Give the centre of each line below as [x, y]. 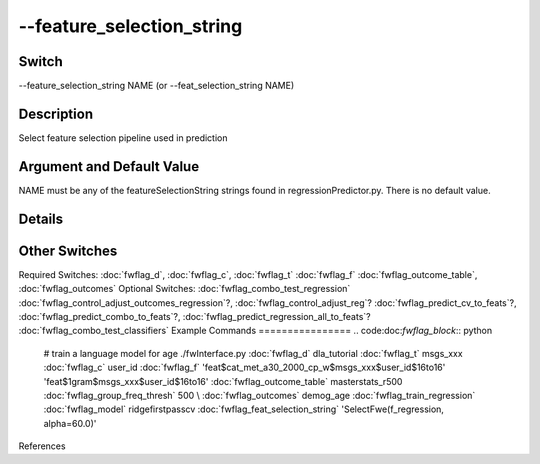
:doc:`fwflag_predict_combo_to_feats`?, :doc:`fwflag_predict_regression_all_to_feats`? [194, 316]
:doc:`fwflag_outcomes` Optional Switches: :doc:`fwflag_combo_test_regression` [184, 289]
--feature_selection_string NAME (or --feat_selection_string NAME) [156, 86]
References [42, 446]
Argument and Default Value [109, 166]
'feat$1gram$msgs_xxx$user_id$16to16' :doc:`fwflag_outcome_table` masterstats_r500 [223, 381]
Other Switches [68, 250]
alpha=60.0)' [70, 423]
